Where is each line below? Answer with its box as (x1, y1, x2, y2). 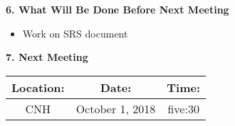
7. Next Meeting (6, 50, 88, 64)
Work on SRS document (22, 25, 128, 40)
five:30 (167, 100, 199, 117)
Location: (11, 79, 65, 96)
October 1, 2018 (75, 100, 156, 117)
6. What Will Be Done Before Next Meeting (6, 2, 229, 16)
